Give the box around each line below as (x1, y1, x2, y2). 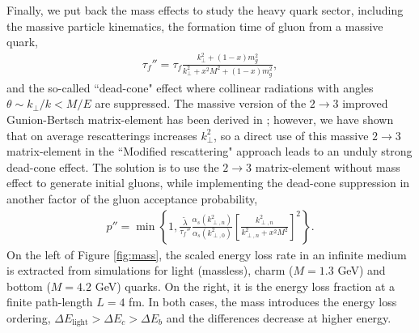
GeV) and (337, 262, 386, 279)
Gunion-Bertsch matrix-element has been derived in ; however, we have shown (6, 110, 394, 127)
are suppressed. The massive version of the (95, 95, 307, 112)
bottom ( (6, 277, 51, 294)
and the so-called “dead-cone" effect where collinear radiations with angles (6, 79, 374, 96)
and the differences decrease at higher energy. (166, 309, 391, 326)
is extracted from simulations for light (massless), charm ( (6, 262, 294, 279)
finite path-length (6, 293, 93, 310)
